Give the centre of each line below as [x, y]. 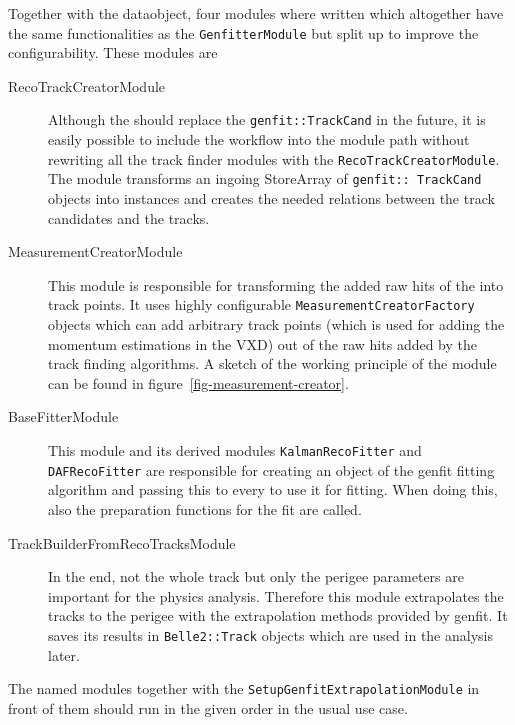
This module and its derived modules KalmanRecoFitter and [235, 450]
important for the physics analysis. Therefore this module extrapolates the [276, 595]
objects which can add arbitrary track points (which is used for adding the [276, 324]
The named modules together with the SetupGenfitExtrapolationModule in [244, 688]
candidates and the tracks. [129, 217]
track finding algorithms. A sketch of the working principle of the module [272, 363]
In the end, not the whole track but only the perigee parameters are [256, 576]
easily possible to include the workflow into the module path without [259, 139]
